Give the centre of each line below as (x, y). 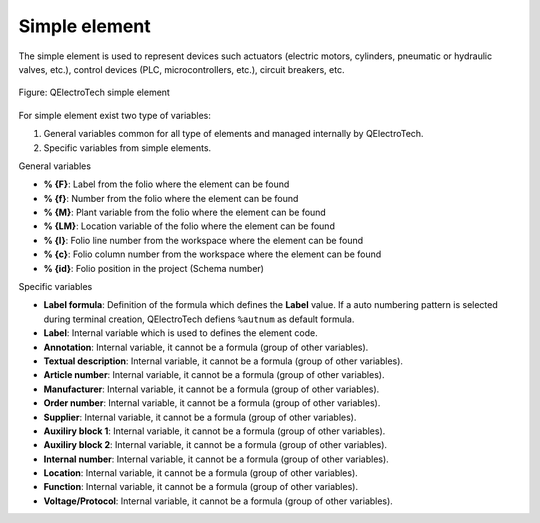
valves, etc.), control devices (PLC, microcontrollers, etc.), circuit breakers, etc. (181, 69)
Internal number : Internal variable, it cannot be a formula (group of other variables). (216, 459)
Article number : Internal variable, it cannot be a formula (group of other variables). (214, 375)
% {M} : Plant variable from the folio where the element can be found (185, 212)
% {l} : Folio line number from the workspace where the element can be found (203, 240)
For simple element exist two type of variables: (115, 115)
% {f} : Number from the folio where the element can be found (171, 198)
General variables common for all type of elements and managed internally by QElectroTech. (233, 134)
